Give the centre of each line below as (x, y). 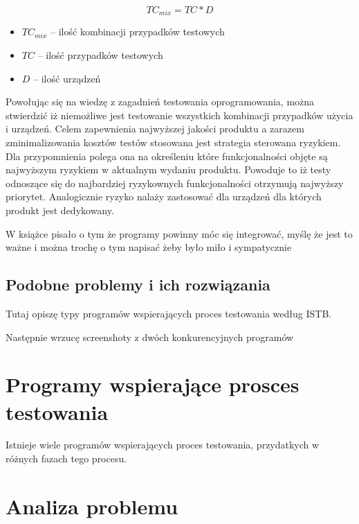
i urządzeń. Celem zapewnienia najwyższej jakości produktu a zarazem (155, 129)
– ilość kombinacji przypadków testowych (138, 32)
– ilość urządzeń (67, 78)
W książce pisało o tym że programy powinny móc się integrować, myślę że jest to (179, 233)
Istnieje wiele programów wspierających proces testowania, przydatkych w (163, 445)
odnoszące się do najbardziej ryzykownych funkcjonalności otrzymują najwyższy (175, 183)
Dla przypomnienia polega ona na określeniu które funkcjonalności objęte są (167, 156)
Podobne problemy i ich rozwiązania (138, 285)
